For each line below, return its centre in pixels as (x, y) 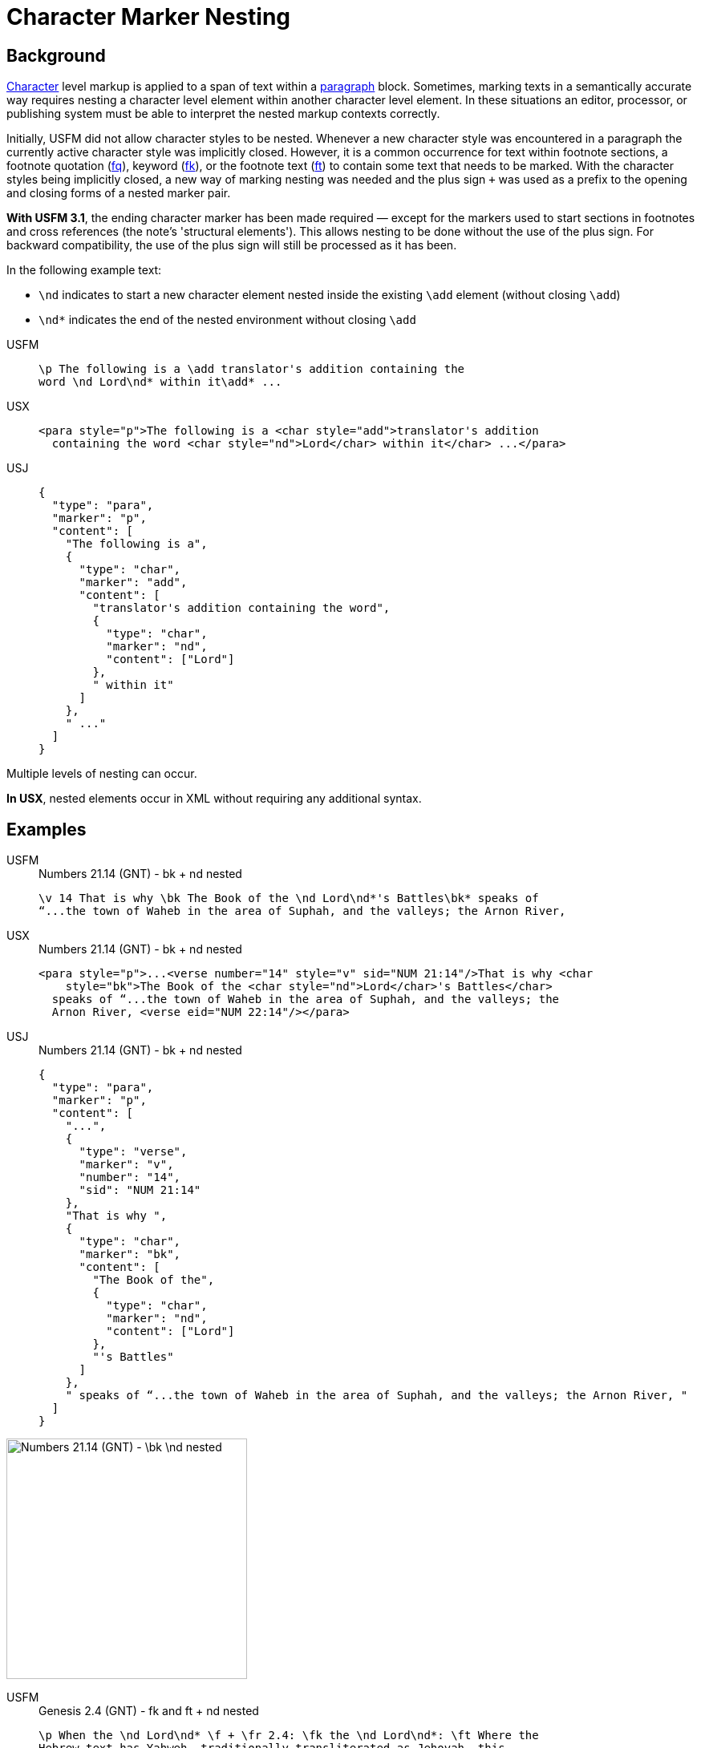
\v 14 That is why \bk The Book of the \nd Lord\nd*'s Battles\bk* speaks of (289, 898)
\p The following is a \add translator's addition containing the (252, 369)
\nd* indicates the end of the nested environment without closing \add (227, 320)
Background (56, 55)
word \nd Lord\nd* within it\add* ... (160, 382)
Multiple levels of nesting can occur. (102, 774)
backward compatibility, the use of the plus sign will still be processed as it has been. (232, 245)
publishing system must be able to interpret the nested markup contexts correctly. (223, 114)
